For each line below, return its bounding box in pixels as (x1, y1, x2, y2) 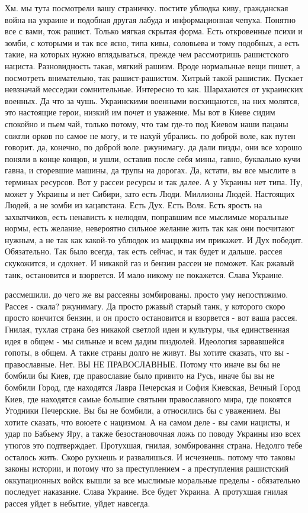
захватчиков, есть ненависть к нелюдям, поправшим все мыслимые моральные (5, 210, 288, 222)
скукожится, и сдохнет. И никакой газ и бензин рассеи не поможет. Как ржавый (5, 257, 294, 269)
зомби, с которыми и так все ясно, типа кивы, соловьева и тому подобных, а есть (5, 36, 300, 49)
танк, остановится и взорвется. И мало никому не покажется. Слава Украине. (5, 268, 284, 280)
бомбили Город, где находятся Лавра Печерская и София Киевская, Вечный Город (5, 381, 300, 393)
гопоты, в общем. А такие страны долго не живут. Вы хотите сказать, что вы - (5, 346, 290, 359)
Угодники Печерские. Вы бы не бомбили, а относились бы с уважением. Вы (5, 404, 281, 417)
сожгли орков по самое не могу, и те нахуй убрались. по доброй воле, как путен (5, 129, 296, 141)
